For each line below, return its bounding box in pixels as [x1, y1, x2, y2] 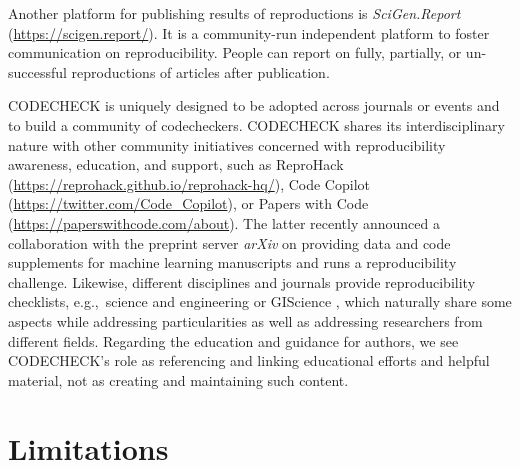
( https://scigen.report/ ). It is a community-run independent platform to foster [8, 22, 490, 43]
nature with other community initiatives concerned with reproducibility [8, 134, 446, 155]
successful [8, 61, 67, 82]
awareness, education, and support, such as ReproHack [8, 154, 344, 175]
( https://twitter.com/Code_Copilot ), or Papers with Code [8, 193, 369, 214]
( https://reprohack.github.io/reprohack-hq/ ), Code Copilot [8, 173, 370, 194]
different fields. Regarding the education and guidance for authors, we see [8, 330, 459, 351]
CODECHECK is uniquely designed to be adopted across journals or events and [8, 95, 500, 116]
